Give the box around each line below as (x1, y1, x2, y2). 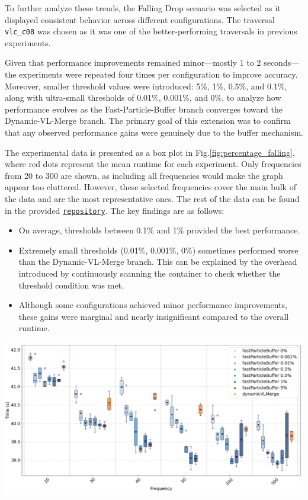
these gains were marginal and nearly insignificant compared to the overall (18, 310, 289, 322)
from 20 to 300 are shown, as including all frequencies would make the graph (5, 169, 283, 181)
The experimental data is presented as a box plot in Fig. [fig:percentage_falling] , (5, 146, 295, 158)
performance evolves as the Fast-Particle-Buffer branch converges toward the (5, 102, 283, 115)
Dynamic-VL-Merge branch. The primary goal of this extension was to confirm (5, 114, 291, 127)
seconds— (264, 56, 300, 69)
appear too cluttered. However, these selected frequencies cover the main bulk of (5, 181, 296, 193)
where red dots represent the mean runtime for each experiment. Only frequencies (5, 158, 301, 170)
